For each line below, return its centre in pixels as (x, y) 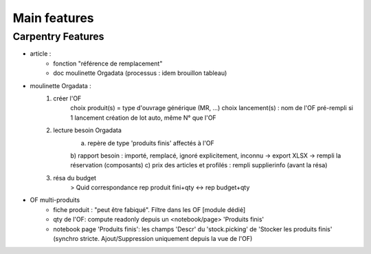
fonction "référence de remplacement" (108, 63)
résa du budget (75, 178)
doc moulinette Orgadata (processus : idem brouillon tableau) (140, 73)
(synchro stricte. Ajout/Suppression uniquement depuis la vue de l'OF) (153, 239)
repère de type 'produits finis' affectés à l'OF (151, 143)
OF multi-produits (55, 200)
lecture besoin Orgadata (87, 130)
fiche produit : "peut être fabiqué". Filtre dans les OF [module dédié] (149, 209)
